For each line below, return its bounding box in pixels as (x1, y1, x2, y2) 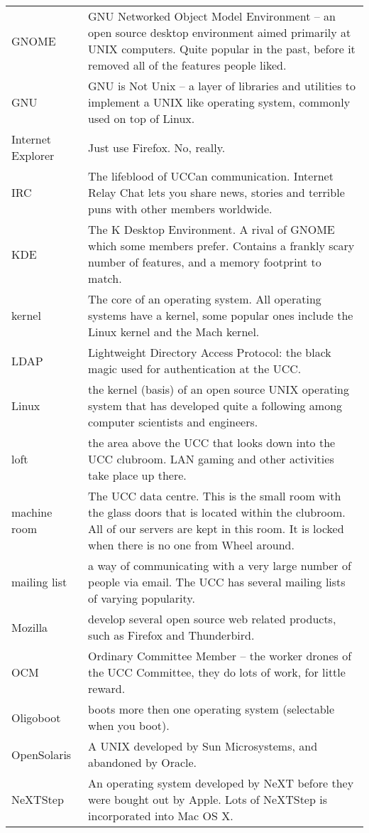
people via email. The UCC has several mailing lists (88, 574, 346, 590)
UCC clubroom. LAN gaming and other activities (88, 451, 334, 467)
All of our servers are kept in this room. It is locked (88, 520, 344, 537)
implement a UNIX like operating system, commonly (88, 94, 351, 110)
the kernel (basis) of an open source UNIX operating (88, 381, 350, 397)
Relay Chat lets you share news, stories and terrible (88, 184, 345, 200)
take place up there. (88, 467, 187, 483)
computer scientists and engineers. (88, 414, 258, 430)
